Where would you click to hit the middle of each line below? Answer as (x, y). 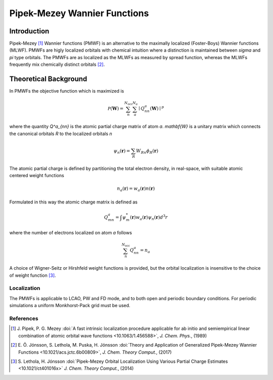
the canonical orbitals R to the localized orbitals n (61, 134)
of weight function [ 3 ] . (33, 275)
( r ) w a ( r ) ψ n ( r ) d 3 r (149, 217)
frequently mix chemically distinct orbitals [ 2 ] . (57, 65)
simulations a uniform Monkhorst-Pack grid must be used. (70, 306)
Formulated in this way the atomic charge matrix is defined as (74, 202)
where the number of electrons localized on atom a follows (71, 233)
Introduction (29, 31)
